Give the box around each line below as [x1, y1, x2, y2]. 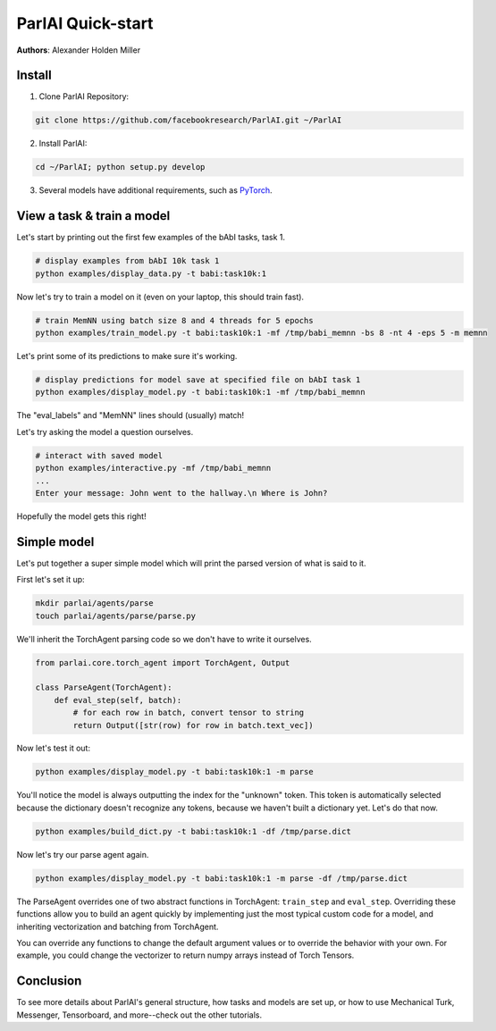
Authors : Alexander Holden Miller [16, 45, 141, 55]
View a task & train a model [16, 208, 171, 223]
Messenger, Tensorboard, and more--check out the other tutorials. [16, 1010, 263, 1020]
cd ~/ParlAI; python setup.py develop [35, 162, 206, 172]
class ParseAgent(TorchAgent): [35, 683, 173, 692]
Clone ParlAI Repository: [38, 91, 130, 102]
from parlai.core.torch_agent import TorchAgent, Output [35, 658, 290, 667]
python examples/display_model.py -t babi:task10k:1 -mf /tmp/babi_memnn [35, 387, 366, 398]
